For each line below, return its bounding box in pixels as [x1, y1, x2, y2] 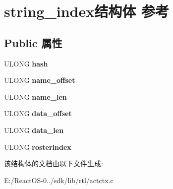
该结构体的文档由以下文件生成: [4, 158, 103, 169]
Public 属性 [4, 35, 62, 50]
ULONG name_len [4, 91, 67, 102]
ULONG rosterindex [4, 141, 71, 152]
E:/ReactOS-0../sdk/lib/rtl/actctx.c [4, 175, 114, 185]
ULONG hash [4, 58, 48, 68]
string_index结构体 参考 [4, 1, 169, 21]
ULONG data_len [4, 125, 64, 135]
